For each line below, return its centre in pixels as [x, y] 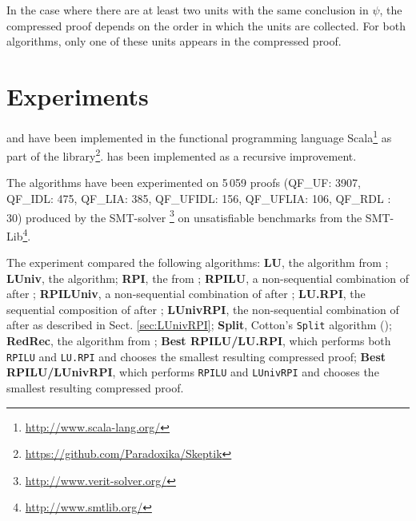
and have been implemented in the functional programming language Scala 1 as [199, 136]
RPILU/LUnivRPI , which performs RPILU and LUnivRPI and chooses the [193, 372]
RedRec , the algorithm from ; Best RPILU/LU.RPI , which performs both [199, 341]
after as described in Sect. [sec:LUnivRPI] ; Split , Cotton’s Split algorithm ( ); [199, 325]
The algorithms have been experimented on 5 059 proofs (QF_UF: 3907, [184, 183]
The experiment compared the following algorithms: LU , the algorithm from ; [198, 262]
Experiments [78, 95]
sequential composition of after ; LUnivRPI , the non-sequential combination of [203, 309]
